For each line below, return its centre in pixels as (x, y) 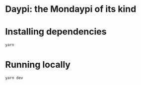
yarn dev (14, 78)
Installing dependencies (56, 32)
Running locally (38, 65)
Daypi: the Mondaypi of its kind (71, 9)
